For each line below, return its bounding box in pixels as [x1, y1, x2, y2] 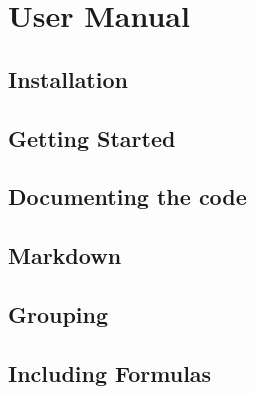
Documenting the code [8, 181, 247, 212]
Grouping [8, 298, 109, 329]
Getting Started [8, 122, 176, 153]
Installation [8, 63, 128, 94]
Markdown [8, 240, 122, 271]
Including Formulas [8, 357, 212, 388]
